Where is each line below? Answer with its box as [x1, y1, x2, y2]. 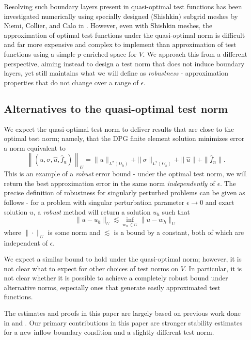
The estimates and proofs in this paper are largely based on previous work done [4, 308, 241, 318]
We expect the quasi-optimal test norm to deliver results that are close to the [4, 124, 234, 134]
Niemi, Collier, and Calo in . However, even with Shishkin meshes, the [4, 20, 213, 31]
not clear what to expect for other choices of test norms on [4, 263, 179, 273]
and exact [205, 197, 235, 207]
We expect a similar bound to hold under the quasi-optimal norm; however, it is [4, 254, 242, 264]
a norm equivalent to [4, 142, 66, 153]
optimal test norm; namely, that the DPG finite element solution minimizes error [4, 133, 245, 143]
